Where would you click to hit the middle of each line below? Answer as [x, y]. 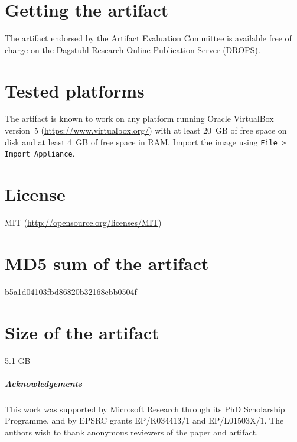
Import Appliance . [40, 153]
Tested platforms [75, 90]
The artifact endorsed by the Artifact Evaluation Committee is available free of [148, 38]
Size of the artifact [82, 332]
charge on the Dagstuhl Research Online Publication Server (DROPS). [133, 49]
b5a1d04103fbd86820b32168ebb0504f [71, 291]
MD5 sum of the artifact [107, 263]
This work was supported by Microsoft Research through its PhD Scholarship [145, 409]
